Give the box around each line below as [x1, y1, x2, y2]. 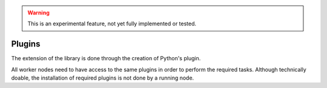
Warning [27, 9, 50, 16]
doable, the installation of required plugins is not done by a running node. [11, 74, 194, 81]
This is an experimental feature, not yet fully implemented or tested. [27, 20, 197, 27]
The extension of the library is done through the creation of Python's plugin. [11, 55, 201, 62]
